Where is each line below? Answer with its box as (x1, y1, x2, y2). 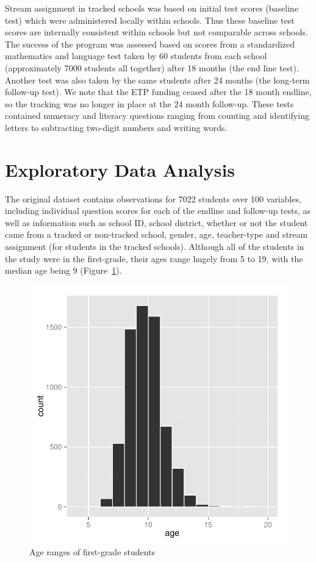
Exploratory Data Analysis (5, 157, 235, 182)
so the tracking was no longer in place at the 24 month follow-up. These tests (5, 97, 294, 110)
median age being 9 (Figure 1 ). (5, 264, 122, 277)
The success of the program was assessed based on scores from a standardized (5, 37, 295, 50)
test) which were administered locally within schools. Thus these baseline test (5, 13, 295, 26)
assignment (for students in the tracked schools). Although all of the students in (5, 240, 304, 253)
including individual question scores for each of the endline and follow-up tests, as (5, 204, 311, 217)
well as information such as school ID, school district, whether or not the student (5, 216, 308, 229)
